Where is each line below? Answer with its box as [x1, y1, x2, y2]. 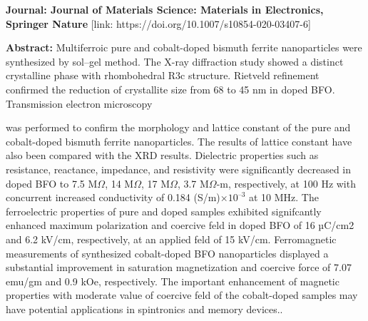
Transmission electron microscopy [6, 96, 153, 111]
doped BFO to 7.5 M [6, 175, 98, 190]
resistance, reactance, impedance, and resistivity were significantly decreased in [6, 161, 352, 176]
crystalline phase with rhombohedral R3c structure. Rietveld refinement [6, 68, 320, 83]
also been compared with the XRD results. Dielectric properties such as [6, 148, 319, 163]
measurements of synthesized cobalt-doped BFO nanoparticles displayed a [6, 245, 329, 260]
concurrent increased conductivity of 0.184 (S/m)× [6, 190, 228, 205]
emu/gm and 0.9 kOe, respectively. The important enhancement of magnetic [6, 273, 339, 288]
